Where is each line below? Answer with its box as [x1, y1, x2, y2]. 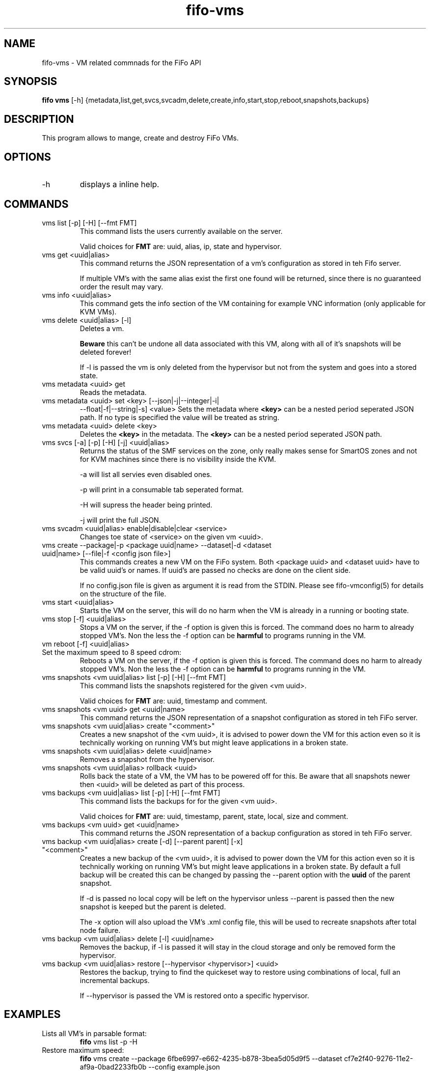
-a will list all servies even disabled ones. [80, 470, 212, 479]
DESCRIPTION [4, 113, 74, 125]
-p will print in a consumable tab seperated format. [80, 485, 244, 494]
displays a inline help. [80, 179, 160, 190]
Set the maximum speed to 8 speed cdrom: [42, 648, 182, 656]
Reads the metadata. [80, 388, 147, 396]
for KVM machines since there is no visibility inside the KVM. [80, 454, 276, 463]
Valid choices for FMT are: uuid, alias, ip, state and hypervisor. [80, 242, 282, 251]
